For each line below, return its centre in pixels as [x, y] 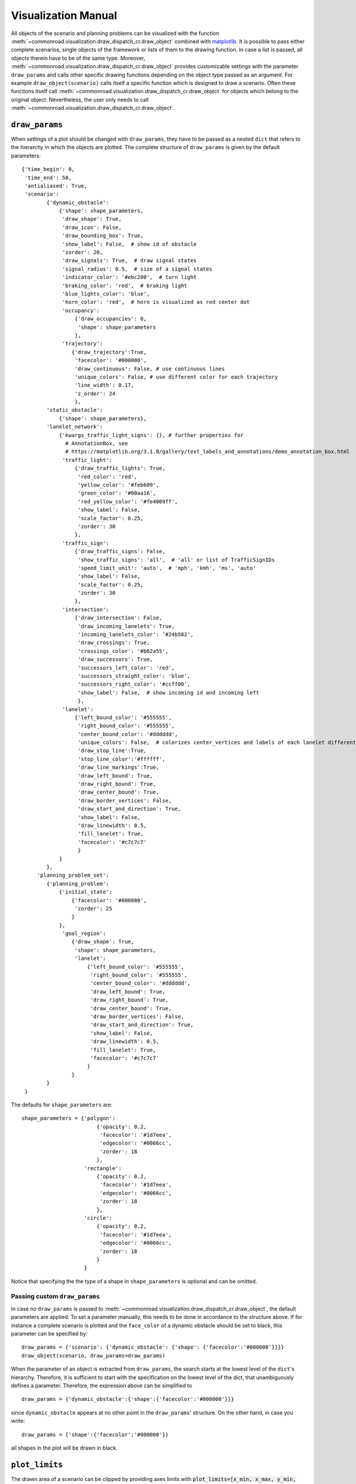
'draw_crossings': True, [114, 643]
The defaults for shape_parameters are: [62, 1105]
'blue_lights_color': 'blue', [106, 294]
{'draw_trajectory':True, [109, 352]
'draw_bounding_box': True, [103, 236]
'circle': [98, 1218]
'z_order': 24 [95, 394]
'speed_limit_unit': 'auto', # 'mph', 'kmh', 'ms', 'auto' [167, 568]
